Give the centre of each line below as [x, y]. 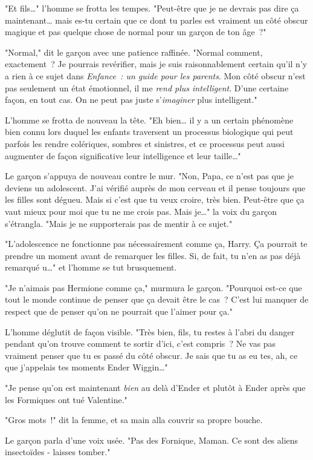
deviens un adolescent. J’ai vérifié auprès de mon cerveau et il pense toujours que [155, 187]
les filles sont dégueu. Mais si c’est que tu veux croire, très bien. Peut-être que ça [155, 199]
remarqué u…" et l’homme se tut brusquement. [91, 267]
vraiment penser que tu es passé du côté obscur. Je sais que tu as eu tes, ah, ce [151, 355]
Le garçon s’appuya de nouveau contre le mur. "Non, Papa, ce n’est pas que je [150, 176]
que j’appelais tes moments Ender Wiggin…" [86, 367]
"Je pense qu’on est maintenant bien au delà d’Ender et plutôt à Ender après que [155, 388]
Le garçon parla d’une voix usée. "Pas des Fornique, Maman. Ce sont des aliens [152, 440]
